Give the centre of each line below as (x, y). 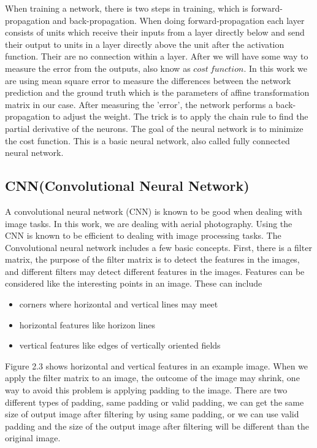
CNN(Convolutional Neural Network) (127, 186)
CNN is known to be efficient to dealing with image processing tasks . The (143, 235)
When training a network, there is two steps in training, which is (127, 8)
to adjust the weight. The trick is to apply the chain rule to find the (180, 116)
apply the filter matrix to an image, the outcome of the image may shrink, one (152, 378)
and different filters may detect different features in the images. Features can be (155, 271)
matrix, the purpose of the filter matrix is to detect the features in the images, (152, 259)
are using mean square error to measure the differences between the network (148, 80)
